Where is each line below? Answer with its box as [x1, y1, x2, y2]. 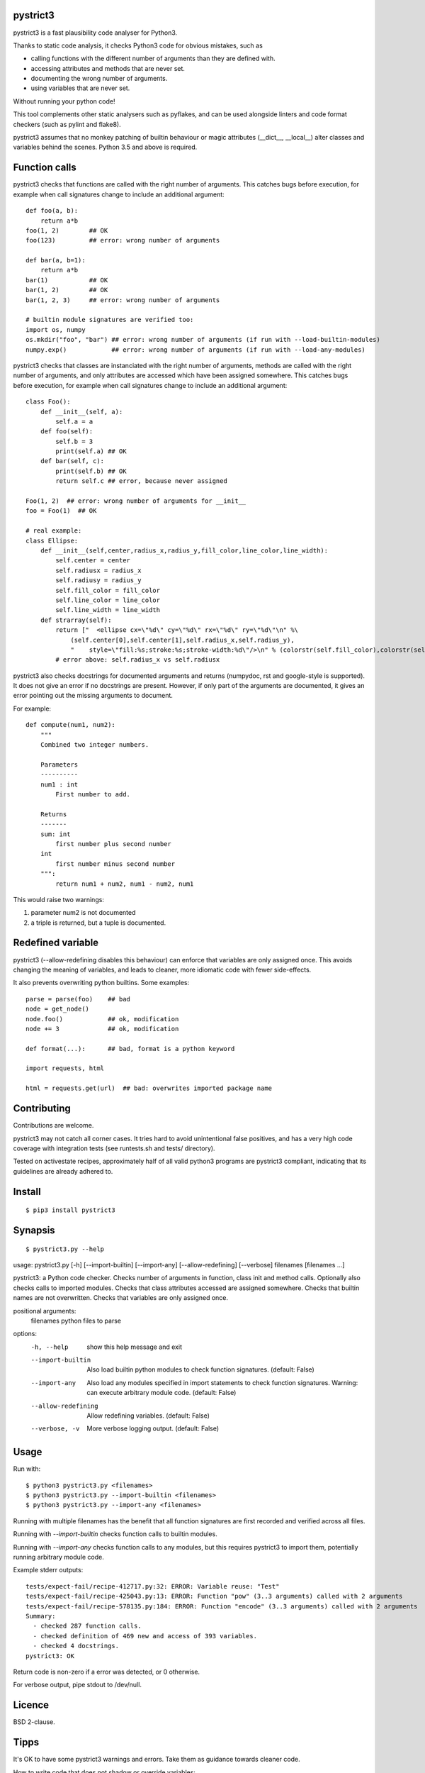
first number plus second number [55, 840, 171, 847]
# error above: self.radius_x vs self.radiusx [55, 656, 220, 664]
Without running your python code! [13, 96, 115, 106]
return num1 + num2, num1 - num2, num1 [55, 879, 194, 888]
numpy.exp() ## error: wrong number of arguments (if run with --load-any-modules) [25, 345, 366, 354]
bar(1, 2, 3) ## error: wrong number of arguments [25, 296, 220, 304]
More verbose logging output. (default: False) [86, 1424, 220, 1433]
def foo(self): [40, 428, 93, 435]
